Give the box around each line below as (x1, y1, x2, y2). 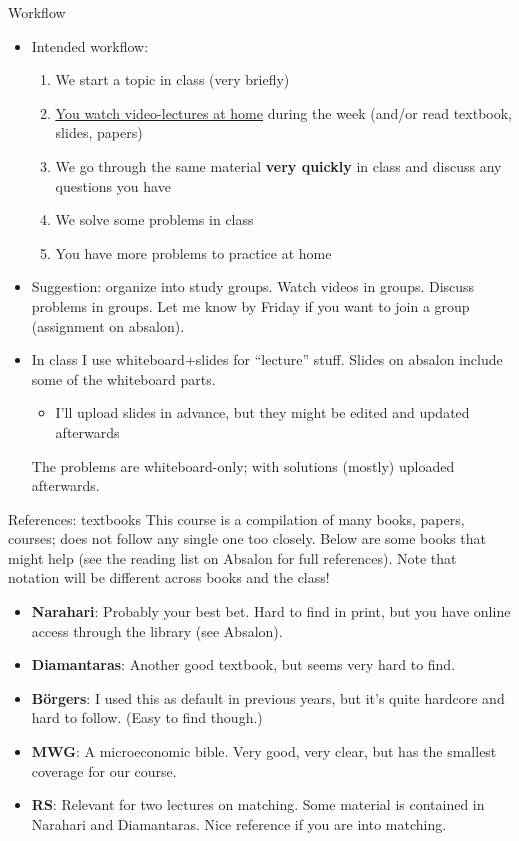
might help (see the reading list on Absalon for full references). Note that (8, 547, 457, 568)
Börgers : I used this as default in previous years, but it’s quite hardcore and (31, 687, 505, 708)
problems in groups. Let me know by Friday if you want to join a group (31, 295, 470, 316)
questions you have (55, 175, 171, 196)
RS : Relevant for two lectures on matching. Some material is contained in (31, 794, 485, 815)
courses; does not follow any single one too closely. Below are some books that (8, 528, 486, 549)
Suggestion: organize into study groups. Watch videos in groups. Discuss (31, 276, 475, 297)
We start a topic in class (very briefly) (55, 69, 290, 90)
